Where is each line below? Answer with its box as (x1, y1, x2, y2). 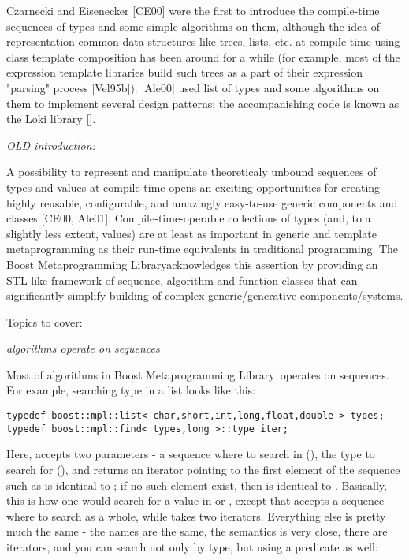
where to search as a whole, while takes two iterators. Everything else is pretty (6, 507, 386, 524)
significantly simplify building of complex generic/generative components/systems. (6, 287, 403, 304)
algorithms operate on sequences (6, 340, 160, 357)
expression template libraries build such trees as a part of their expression (6, 64, 363, 80)
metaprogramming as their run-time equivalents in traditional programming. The (6, 241, 399, 257)
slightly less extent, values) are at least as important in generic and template (6, 225, 377, 241)
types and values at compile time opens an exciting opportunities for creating (6, 178, 381, 195)
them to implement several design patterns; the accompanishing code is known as (6, 95, 400, 111)
